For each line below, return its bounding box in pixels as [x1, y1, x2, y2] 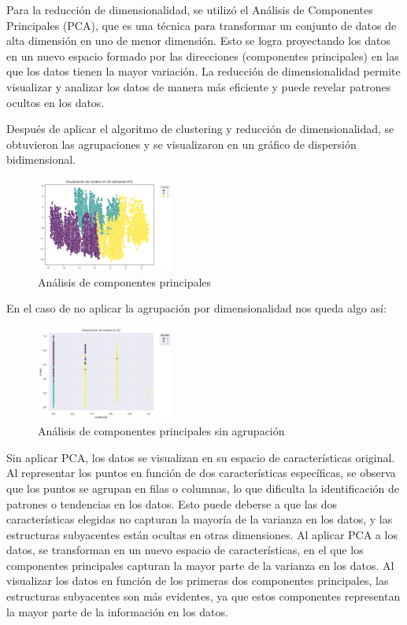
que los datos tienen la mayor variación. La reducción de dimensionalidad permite [6, 63, 401, 80]
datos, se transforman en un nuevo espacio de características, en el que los [6, 542, 364, 558]
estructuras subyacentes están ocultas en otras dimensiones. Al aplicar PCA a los [6, 526, 398, 542]
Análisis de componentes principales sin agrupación [38, 423, 285, 439]
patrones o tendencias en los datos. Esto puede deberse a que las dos [6, 495, 338, 512]
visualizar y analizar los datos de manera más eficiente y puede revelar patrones [6, 78, 391, 94]
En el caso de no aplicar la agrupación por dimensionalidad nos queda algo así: [6, 300, 387, 316]
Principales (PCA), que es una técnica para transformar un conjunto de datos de [6, 17, 397, 33]
